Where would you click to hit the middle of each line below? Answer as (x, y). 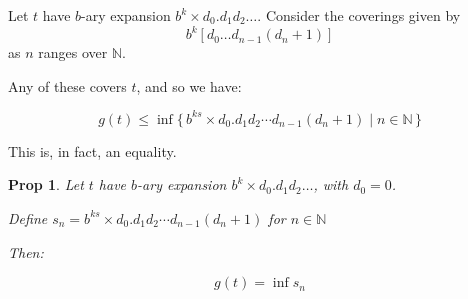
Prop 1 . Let (46, 184)
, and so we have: (189, 85)
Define (28, 217)
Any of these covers (67, 85)
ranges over (73, 52)
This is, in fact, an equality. (92, 150)
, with (331, 184)
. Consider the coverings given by (359, 15)
